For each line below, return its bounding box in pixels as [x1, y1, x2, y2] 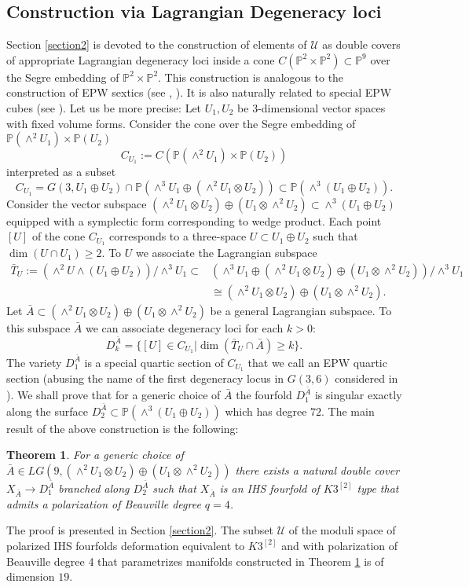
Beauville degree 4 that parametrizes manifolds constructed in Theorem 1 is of [6, 552, 384, 569]
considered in [335, 370, 398, 387]
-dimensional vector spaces [258, 99, 386, 116]
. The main [321, 402, 375, 419]
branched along [58, 480, 130, 497]
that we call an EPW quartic [247, 354, 387, 370]
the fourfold [236, 387, 292, 403]
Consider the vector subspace [6, 195, 147, 211]
